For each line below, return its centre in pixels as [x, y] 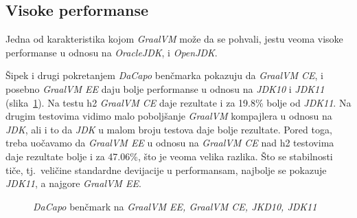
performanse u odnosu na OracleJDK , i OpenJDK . [112, 52]
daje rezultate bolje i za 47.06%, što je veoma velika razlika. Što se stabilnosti [169, 156]
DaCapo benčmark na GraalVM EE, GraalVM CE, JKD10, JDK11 [175, 206]
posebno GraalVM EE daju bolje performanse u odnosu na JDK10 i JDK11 [165, 88]
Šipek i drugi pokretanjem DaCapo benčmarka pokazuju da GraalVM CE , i [165, 75]
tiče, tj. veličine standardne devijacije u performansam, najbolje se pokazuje [166, 170]
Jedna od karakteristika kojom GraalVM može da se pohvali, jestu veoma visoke [174, 39]
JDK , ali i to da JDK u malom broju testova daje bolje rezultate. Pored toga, [169, 129]
